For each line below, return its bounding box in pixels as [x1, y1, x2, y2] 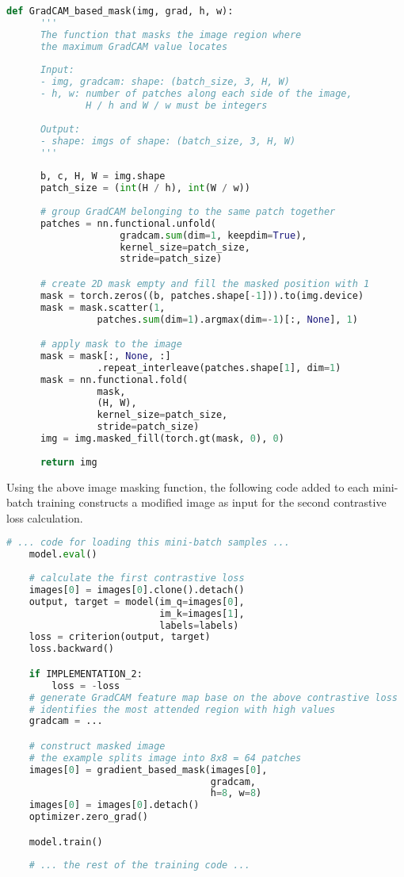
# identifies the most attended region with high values [29, 703, 336, 715]
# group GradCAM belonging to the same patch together [40, 205, 336, 217]
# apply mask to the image [40, 339, 182, 350]
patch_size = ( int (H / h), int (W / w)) [40, 182, 250, 194]
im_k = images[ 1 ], [159, 607, 245, 619]
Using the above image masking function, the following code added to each [6, 478, 369, 495]
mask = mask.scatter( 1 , [40, 301, 166, 313]
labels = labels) [159, 619, 239, 631]
